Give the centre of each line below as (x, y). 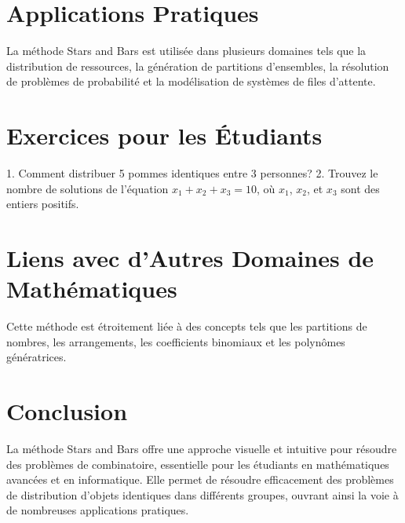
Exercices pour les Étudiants (164, 135)
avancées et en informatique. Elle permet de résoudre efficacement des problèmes (200, 479)
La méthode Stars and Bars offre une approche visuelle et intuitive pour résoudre (202, 449)
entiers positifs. (43, 204)
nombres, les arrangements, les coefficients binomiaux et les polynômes (176, 341)
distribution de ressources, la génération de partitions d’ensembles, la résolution (198, 66)
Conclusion (67, 411)
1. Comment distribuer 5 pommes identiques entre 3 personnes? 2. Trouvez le (192, 173)
